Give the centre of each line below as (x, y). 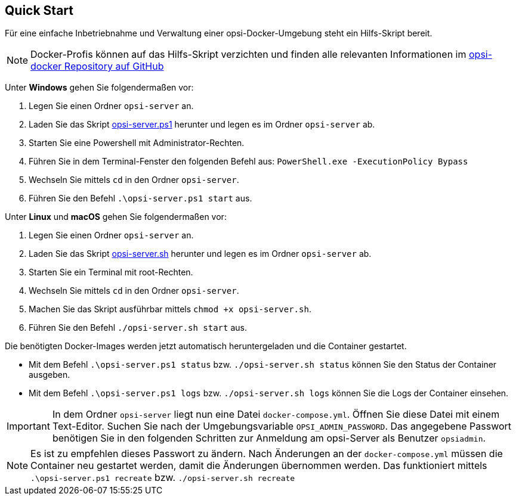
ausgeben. (50, 375)
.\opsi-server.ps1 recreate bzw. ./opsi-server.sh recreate (163, 478)
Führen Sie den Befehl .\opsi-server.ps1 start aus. (140, 198)
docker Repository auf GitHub (97, 66)
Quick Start (39, 10)
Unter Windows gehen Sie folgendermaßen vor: (99, 88)
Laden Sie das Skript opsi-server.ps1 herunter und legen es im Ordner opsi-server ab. (202, 125)
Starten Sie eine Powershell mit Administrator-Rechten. (137, 143)
